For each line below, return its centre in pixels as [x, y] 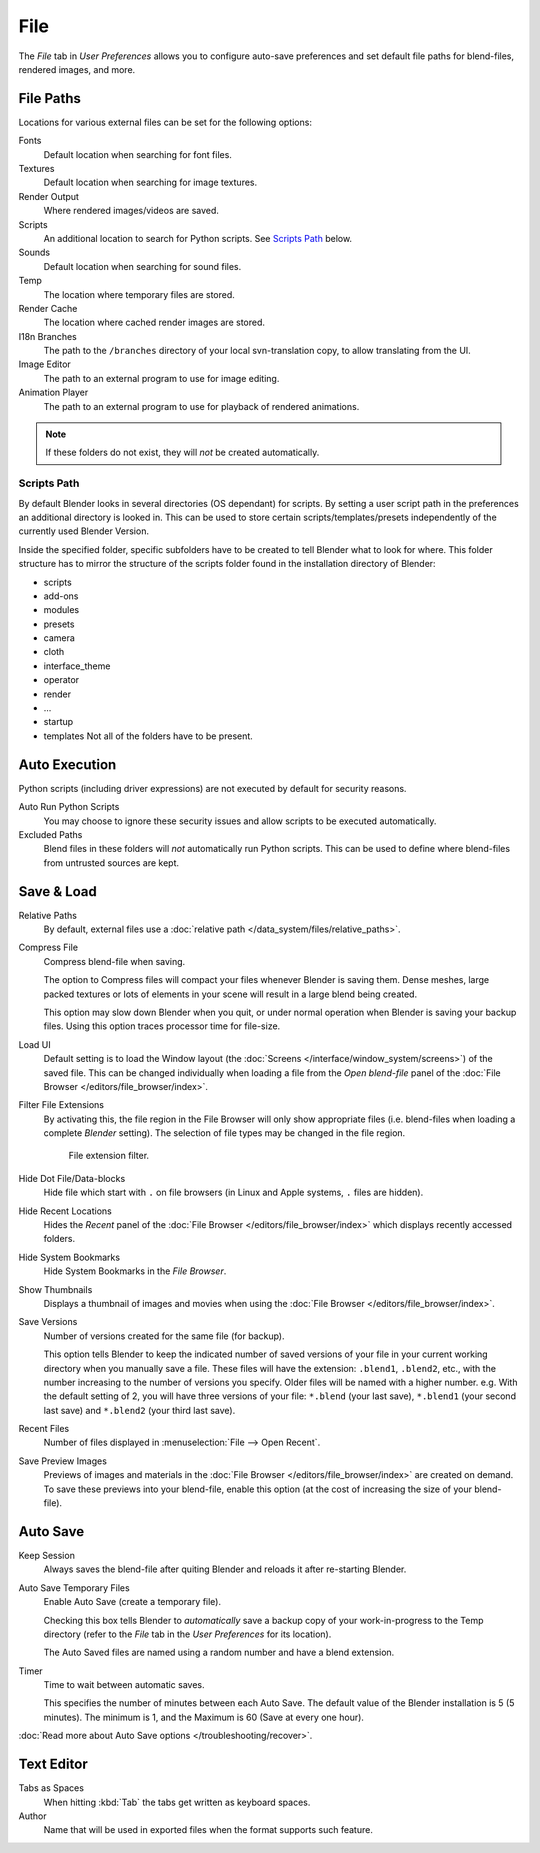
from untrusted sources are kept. [111, 862]
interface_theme [77, 666]
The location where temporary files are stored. [139, 294]
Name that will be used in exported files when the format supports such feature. [208, 1830]
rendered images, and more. [77, 69]
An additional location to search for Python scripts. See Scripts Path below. [198, 238]
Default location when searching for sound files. [142, 266]
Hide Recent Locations [65, 1211]
